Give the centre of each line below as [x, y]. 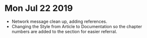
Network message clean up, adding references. [59, 21]
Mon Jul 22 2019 [39, 8]
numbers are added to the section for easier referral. [64, 31]
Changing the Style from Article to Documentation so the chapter [77, 26]
